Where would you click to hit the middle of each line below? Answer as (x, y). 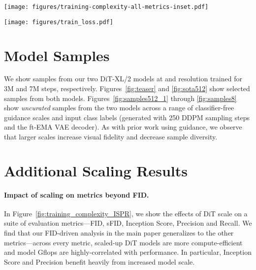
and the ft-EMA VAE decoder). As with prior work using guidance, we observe (123, 127)
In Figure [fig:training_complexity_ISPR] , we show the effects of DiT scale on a (126, 213)
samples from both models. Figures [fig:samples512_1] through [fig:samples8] (120, 98)
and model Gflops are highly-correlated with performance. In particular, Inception (128, 252)
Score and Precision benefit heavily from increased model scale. (99, 261)
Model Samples (57, 55)
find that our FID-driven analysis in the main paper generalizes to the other (119, 232)
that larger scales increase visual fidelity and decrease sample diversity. (111, 136)
